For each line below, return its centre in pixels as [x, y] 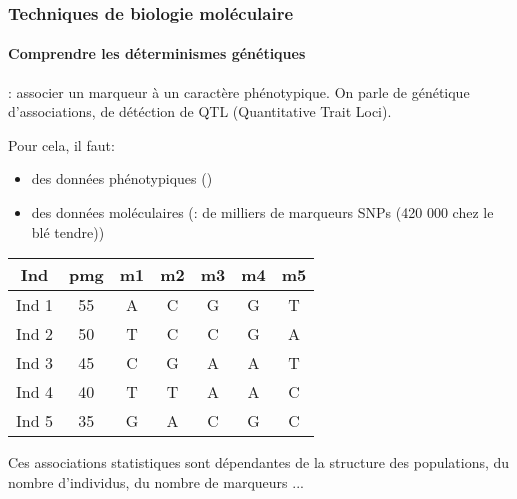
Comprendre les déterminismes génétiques [157, 53]
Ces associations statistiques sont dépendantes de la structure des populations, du [259, 462]
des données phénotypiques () [122, 178]
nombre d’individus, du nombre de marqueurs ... [156, 481]
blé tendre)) [68, 231]
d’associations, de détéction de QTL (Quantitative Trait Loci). [200, 111]
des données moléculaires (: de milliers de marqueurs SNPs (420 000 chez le [262, 212]
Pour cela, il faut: [61, 144]
